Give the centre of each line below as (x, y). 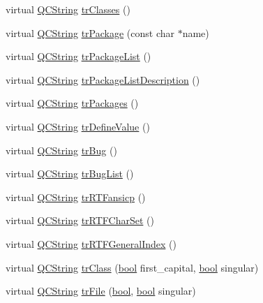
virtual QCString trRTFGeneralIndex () (91, 243)
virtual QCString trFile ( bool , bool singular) (101, 291)
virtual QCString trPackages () (72, 103)
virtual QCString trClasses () (68, 9)
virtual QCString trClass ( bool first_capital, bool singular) (132, 267)
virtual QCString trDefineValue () (78, 126)
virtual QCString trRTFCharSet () (80, 220)
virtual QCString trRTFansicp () (76, 197)
